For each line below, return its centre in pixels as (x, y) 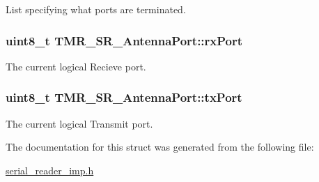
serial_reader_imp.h (50, 170)
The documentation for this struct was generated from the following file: (160, 147)
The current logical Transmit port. (79, 123)
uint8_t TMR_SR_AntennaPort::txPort (124, 97)
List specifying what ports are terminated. (96, 9)
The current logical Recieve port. (76, 66)
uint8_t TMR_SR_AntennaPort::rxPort (124, 40)
